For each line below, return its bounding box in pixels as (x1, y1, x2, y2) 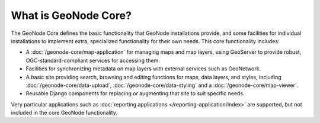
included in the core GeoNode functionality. (11, 109, 118, 116)
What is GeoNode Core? (11, 9, 132, 22)
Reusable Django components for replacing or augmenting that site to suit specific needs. (25, 90, 245, 97)
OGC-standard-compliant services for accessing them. (25, 57, 160, 64)
